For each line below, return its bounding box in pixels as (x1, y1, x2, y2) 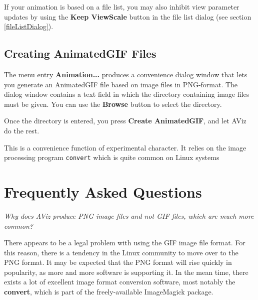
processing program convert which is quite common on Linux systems (4, 152, 219, 163)
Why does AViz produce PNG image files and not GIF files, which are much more (4, 210, 254, 221)
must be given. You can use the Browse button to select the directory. (4, 98, 222, 109)
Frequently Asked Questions (4, 181, 202, 202)
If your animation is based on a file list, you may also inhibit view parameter (4, 2, 239, 12)
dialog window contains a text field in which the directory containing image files (4, 89, 249, 99)
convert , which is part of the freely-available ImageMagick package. (4, 286, 213, 297)
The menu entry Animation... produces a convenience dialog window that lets (4, 69, 247, 79)
